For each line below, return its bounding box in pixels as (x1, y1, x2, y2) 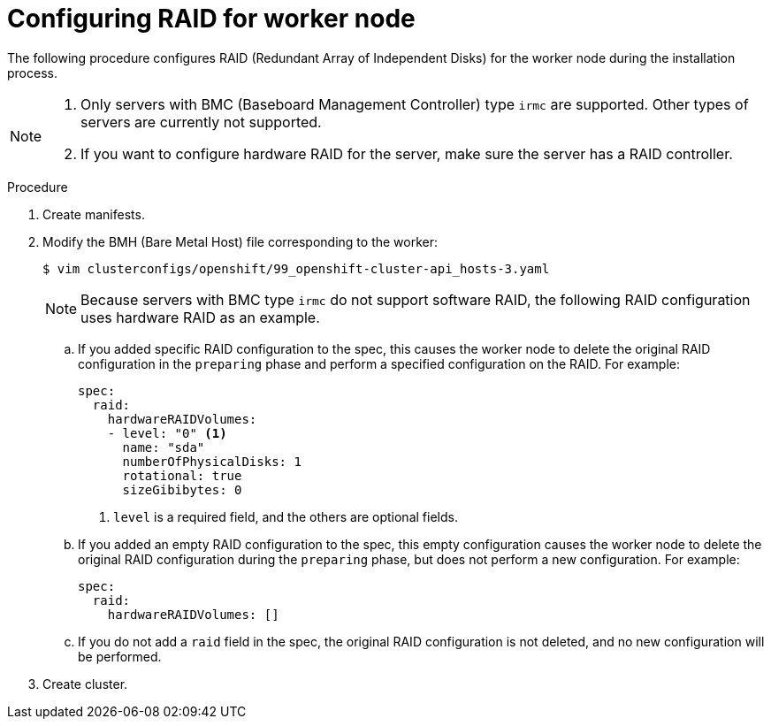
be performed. (78, 648, 162, 664)
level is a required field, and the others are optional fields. (113, 508, 458, 524)
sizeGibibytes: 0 (122, 482, 242, 497)
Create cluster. (42, 676, 128, 692)
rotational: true (122, 468, 242, 483)
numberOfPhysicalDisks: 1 (122, 454, 302, 469)
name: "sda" (122, 439, 205, 455)
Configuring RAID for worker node (7, 4, 416, 34)
